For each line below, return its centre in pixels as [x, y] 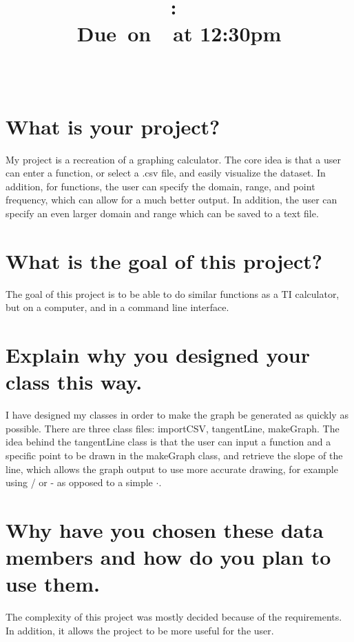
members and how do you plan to [168, 557]
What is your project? [113, 126]
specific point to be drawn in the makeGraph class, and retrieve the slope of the [174, 455]
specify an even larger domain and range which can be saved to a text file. [162, 213]
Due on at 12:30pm [179, 33]
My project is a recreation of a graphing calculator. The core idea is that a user [173, 159]
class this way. [74, 382]
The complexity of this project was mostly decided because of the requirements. [174, 617]
